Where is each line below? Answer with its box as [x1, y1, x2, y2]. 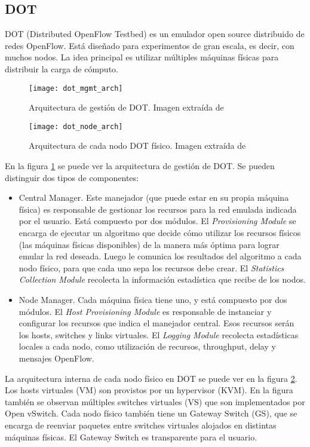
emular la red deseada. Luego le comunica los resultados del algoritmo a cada [19, 250, 302, 262]
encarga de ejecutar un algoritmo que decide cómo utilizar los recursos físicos [19, 226, 301, 239]
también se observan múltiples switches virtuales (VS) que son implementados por [5, 395, 305, 408]
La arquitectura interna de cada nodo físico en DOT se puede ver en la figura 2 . [5, 372, 297, 384]
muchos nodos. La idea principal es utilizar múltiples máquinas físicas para [5, 51, 279, 63]
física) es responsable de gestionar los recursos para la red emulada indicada [19, 203, 297, 215]
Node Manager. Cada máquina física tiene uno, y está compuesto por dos [19, 293, 287, 306]
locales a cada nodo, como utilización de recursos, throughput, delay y [19, 340, 276, 353]
